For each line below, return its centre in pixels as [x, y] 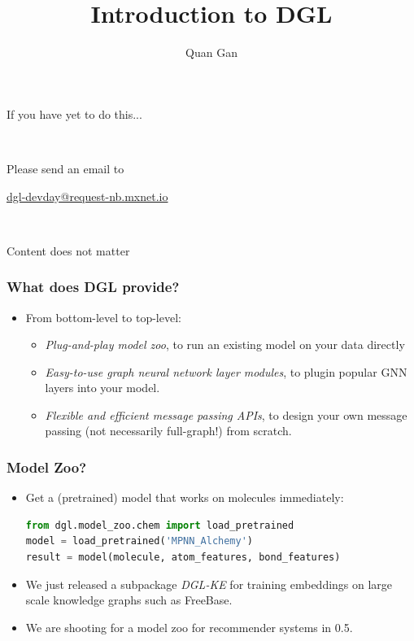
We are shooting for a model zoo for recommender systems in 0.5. [189, 627]
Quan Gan [211, 52]
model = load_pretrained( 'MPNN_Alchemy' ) [139, 541]
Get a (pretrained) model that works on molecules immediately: [185, 497]
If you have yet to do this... [74, 113]
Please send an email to [65, 168]
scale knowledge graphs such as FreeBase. [129, 600]
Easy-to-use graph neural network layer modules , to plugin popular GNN [226, 371]
